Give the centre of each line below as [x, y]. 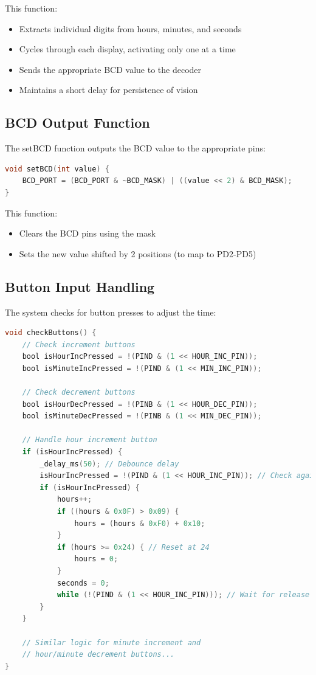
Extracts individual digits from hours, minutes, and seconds [130, 28]
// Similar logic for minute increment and [112, 642]
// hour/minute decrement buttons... [98, 655]
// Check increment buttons [79, 344]
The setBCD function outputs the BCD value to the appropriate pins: [135, 148]
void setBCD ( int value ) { [57, 169]
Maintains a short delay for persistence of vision [108, 90]
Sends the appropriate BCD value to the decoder [110, 69]
